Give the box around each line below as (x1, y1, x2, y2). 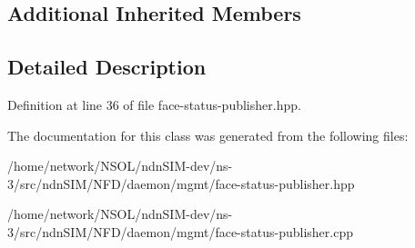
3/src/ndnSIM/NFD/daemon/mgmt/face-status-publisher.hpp (7, 174, 355, 193)
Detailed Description (7, 53, 207, 81)
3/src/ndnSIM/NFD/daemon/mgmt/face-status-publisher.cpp (7, 222, 353, 241)
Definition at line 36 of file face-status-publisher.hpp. (7, 94, 301, 114)
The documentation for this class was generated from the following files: (7, 125, 409, 144)
